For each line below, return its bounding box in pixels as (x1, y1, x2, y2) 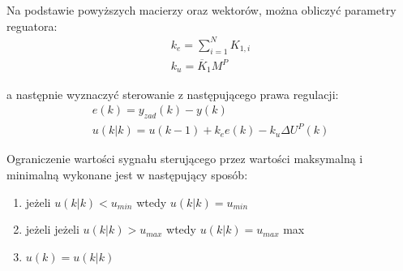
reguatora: (6, 17, 58, 34)
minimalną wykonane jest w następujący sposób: (6, 166, 248, 183)
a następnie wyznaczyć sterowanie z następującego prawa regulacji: (6, 85, 339, 102)
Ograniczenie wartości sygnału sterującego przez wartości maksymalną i (6, 150, 363, 167)
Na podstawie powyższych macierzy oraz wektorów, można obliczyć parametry (6, 2, 397, 18)
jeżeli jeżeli (25, 221, 79, 238)
